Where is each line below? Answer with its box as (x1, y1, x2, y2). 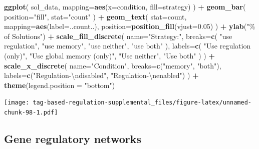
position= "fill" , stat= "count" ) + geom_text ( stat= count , (4, 11, 187, 21)
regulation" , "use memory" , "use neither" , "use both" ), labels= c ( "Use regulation (4, 40, 251, 51)
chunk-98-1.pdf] (4, 109, 58, 116)
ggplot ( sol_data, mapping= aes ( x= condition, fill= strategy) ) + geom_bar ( (4, 1, 246, 11)
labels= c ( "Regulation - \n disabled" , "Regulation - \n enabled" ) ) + (4, 70, 199, 80)
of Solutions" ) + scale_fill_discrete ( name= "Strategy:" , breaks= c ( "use (4, 30, 232, 41)
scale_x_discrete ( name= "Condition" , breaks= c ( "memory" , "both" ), (4, 60, 221, 70)
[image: (4, 99, 30, 106)
